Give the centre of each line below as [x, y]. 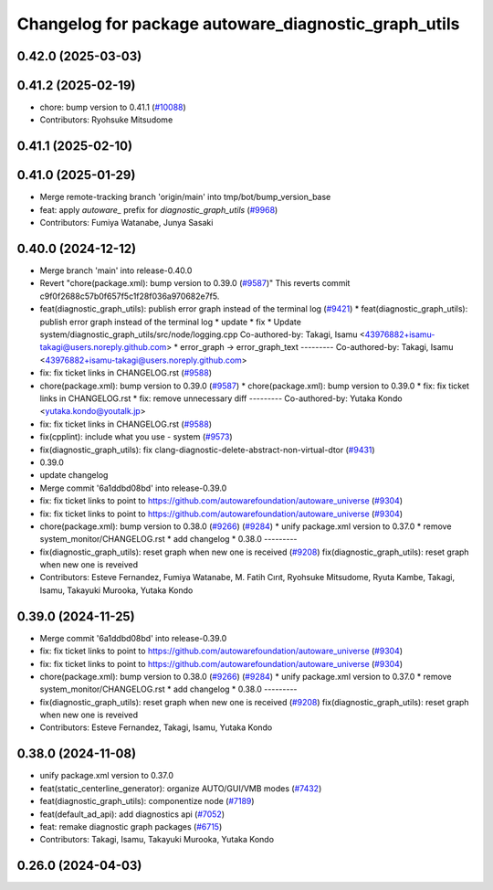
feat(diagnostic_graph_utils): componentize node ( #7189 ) [147, 801]
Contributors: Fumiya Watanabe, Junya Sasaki [126, 223]
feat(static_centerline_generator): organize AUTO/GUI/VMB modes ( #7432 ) [181, 788]
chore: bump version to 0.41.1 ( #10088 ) [113, 107]
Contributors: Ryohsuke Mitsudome [106, 120]
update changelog [74, 475]
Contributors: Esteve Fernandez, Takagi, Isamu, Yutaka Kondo [156, 727]
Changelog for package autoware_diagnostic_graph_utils [238, 24]
